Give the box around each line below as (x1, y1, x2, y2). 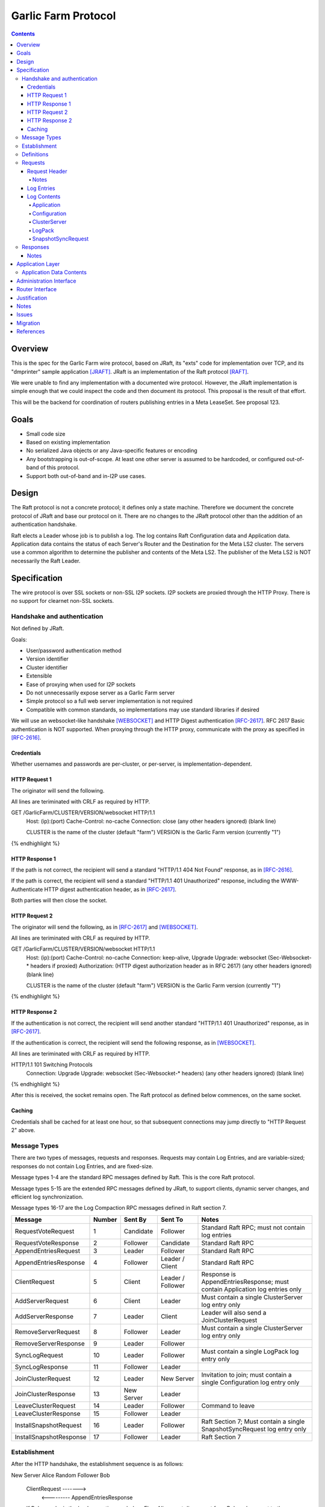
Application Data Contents (22, 269, 87, 276)
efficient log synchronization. (11, 1193, 84, 1200)
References (16, 328, 45, 335)
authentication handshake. (11, 521, 78, 528)
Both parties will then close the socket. (11, 897, 108, 904)
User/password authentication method (26, 647, 122, 654)
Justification (16, 294, 48, 301)
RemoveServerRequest (14, 1327, 81, 1336)
